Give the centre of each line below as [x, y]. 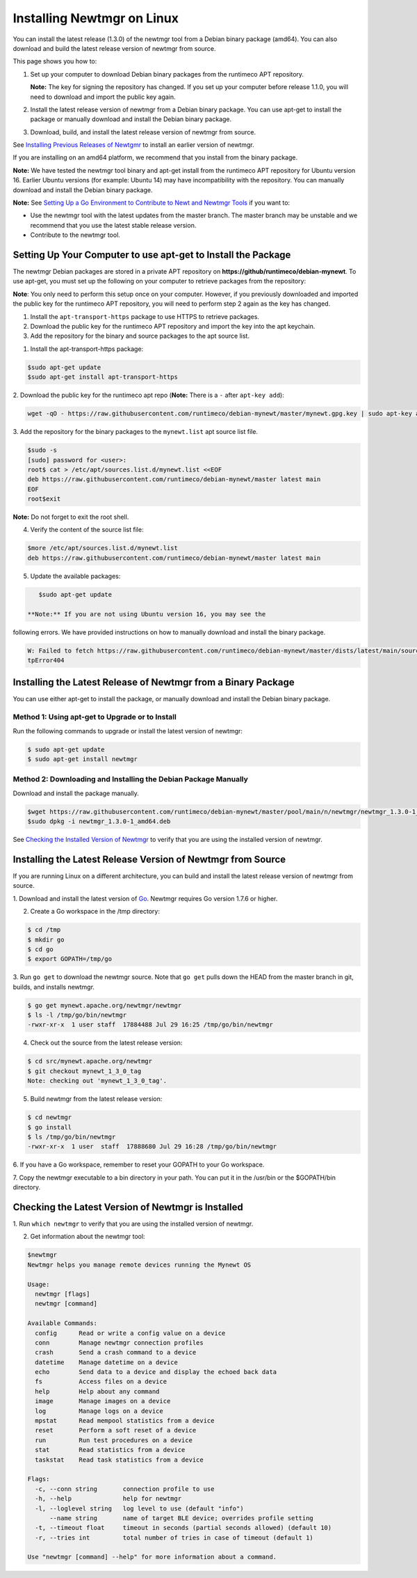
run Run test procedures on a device [114, 1440]
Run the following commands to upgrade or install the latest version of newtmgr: [128, 731]
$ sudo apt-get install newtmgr [83, 759]
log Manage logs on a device [99, 1411]
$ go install [50, 1127]
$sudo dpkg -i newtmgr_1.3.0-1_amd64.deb [99, 821]
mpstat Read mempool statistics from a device [125, 1421]
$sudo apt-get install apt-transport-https [103, 377]
